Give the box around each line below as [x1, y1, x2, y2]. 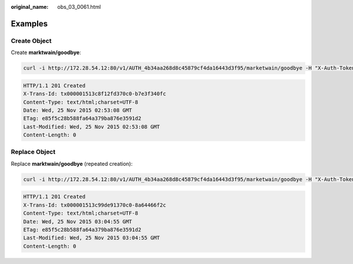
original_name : [11, 4, 49, 10]
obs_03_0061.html [57, 4, 101, 10]
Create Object [11, 36, 52, 45]
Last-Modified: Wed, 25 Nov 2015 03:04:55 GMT [23, 235, 160, 241]
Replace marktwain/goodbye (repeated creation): [11, 160, 133, 167]
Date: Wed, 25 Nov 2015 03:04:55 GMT [23, 218, 132, 225]
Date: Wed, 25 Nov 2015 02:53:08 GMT [23, 106, 132, 113]
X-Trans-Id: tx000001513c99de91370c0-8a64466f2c [23, 202, 166, 208]
